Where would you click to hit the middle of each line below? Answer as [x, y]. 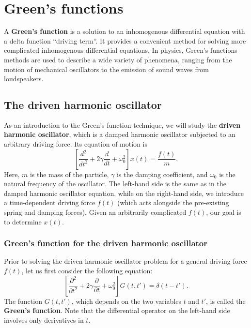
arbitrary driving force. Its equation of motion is [76, 144]
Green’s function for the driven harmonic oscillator [106, 243]
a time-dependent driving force [50, 202]
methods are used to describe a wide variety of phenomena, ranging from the [118, 59]
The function [23, 301]
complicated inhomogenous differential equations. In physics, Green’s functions [121, 50]
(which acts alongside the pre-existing [173, 202]
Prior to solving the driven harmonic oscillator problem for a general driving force [125, 261]
